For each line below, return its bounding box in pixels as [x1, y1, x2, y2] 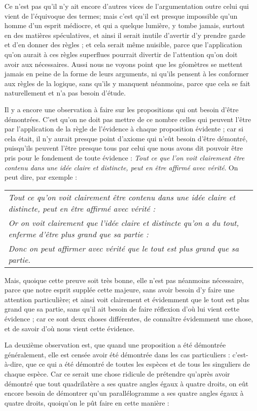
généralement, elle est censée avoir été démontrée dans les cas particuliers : [4, 349, 230, 359]
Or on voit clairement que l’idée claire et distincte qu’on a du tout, [8, 217, 239, 228]
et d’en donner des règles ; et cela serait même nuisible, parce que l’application [4, 39, 242, 50]
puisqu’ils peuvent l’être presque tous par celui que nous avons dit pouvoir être [4, 143, 243, 153]
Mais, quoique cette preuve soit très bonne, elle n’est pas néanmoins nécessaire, [4, 275, 244, 285]
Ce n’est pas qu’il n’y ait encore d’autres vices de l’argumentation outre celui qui [4, 1, 249, 11]
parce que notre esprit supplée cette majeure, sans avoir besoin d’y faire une [4, 285, 235, 295]
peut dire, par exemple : [4, 172, 77, 182]
